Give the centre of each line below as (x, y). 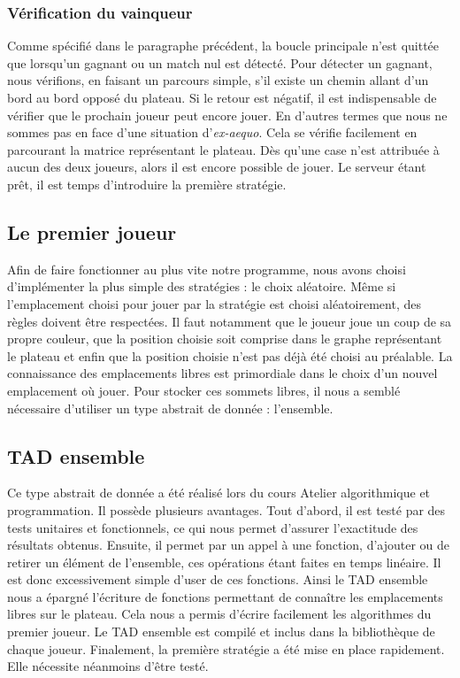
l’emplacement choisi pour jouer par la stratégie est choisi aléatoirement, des (214, 303)
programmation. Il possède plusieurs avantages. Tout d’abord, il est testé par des (226, 509)
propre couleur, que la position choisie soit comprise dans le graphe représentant (225, 339)
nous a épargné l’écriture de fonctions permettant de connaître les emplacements (225, 596)
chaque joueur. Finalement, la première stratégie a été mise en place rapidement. (226, 648)
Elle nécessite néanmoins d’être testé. (108, 666)
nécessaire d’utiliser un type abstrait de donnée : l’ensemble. (170, 408)
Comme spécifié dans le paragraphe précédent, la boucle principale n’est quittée (223, 46)
